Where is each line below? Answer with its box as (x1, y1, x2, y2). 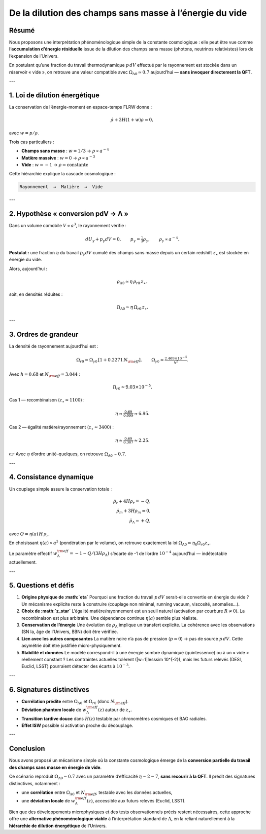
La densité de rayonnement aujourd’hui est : (9, 343, 99, 349)
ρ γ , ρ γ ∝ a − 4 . (143, 235, 180, 243)
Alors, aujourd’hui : (9, 266, 48, 272)
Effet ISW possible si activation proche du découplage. (21, 722, 133, 728)
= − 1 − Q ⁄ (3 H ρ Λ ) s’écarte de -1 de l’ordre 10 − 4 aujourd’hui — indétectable (69, 550, 228, 557)
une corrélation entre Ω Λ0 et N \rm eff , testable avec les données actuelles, (21, 789, 172, 796)
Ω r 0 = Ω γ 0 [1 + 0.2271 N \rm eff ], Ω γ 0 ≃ (76, 357, 165, 364)
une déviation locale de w (21, 798, 75, 804)
